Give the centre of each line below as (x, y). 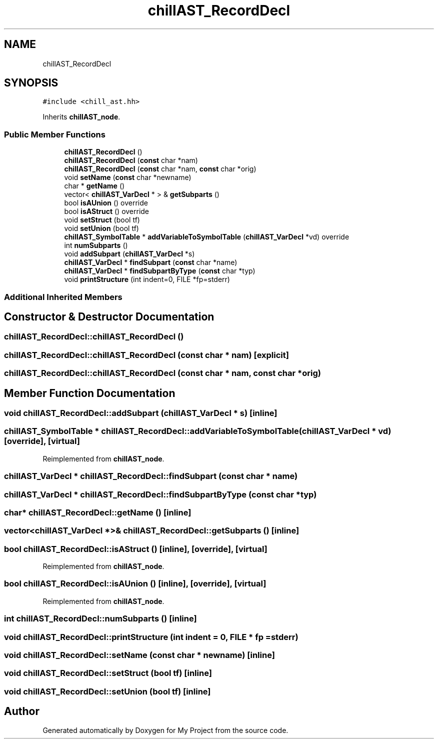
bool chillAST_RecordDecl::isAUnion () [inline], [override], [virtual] (135, 584)
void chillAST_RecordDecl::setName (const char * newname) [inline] (139, 655)
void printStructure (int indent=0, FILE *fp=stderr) (147, 279)
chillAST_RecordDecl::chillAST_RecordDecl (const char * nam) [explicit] (146, 355)
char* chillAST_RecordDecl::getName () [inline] (98, 512)
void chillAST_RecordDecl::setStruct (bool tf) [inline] (108, 673)
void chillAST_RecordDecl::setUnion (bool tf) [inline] (107, 691)
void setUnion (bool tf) (101, 228)
